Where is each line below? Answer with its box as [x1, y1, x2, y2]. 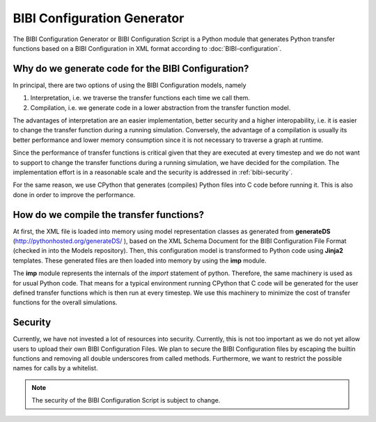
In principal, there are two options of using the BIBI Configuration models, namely [13, 81, 246, 89]
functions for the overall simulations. [13, 298, 118, 306]
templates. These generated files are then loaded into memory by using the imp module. [13, 256, 267, 265]
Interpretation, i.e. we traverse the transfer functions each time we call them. [30, 94, 251, 102]
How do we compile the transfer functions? [13, 209, 205, 221]
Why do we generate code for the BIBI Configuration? [13, 63, 249, 75]
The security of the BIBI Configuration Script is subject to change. [31, 396, 221, 405]
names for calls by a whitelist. [13, 364, 98, 373]
